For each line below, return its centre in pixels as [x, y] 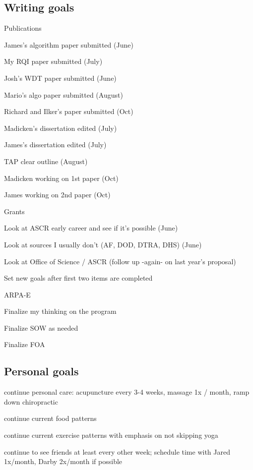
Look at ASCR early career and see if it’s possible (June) [91, 228]
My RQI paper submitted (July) [53, 61]
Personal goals [41, 371]
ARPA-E [17, 294]
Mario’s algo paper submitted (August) [63, 94]
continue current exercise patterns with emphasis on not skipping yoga [111, 435]
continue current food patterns [50, 418]
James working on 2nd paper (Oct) [57, 195]
